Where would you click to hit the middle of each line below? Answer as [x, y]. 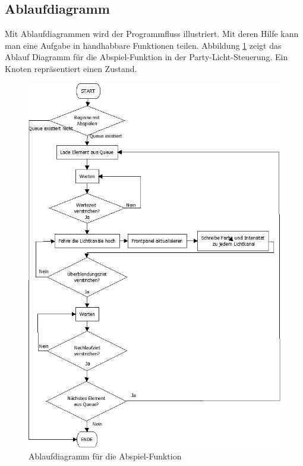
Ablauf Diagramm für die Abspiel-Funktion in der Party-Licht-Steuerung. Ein [146, 57]
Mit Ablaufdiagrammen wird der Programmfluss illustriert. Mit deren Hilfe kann [152, 34]
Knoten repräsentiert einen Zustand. [71, 68]
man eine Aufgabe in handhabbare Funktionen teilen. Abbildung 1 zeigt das [143, 45]
